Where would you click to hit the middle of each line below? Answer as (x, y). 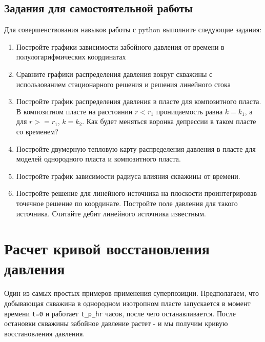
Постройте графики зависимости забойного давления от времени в (120, 46)
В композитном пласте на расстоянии (74, 111)
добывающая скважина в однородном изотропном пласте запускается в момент (127, 303)
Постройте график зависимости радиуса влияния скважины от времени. (128, 176)
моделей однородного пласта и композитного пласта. (98, 159)
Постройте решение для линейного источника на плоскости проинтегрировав (137, 193)
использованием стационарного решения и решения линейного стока (123, 84)
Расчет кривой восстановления (107, 248)
